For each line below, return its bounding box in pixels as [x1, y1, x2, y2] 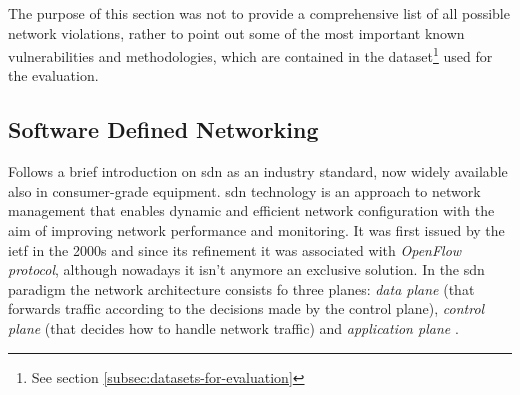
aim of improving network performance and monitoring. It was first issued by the [8, 220, 505, 241]
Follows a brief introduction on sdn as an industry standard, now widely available [8, 161, 508, 182]
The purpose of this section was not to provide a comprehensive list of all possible [8, 3, 510, 23]
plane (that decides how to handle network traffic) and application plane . [8, 317, 459, 338]
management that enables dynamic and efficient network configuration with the [8, 200, 495, 221]
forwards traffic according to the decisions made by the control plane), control [8, 298, 485, 319]
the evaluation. [8, 65, 99, 86]
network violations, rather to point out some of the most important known [8, 22, 465, 43]
